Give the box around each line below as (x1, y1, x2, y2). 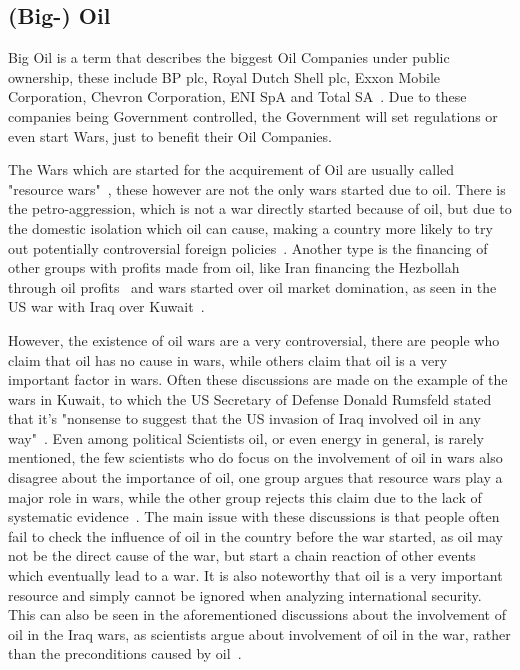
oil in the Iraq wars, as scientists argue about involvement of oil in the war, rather (8, 623, 511, 644)
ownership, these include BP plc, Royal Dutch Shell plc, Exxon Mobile (8, 66, 441, 87)
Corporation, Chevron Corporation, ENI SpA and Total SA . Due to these (8, 86, 467, 107)
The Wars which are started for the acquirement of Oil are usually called (8, 159, 455, 180)
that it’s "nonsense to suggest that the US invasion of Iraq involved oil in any (8, 408, 481, 429)
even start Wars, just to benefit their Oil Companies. (8, 125, 332, 146)
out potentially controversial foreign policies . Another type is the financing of (8, 237, 488, 258)
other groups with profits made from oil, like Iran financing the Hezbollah (8, 257, 460, 278)
